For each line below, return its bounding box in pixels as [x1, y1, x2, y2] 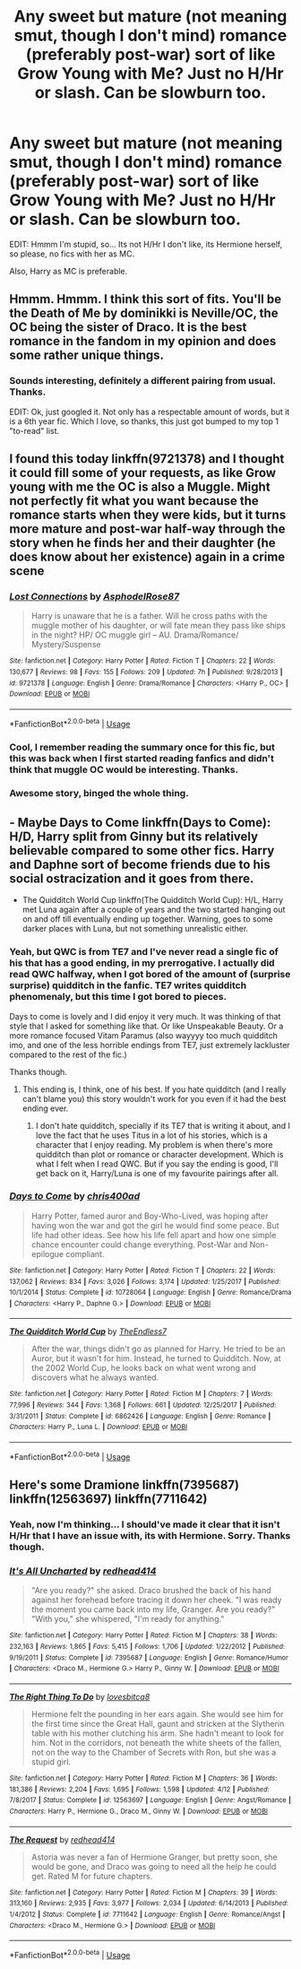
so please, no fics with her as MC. [9, 248, 135, 259]
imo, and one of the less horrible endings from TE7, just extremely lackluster [9, 1039, 290, 1050]
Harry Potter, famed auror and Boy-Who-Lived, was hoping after [30, 1210, 269, 1221]
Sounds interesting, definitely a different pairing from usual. [9, 375, 276, 387]
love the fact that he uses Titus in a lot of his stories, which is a [35, 1130, 269, 1141]
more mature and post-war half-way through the [9, 522, 286, 537]
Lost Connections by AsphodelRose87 [9, 590, 180, 603]
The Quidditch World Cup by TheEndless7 [9, 1326, 168, 1337]
